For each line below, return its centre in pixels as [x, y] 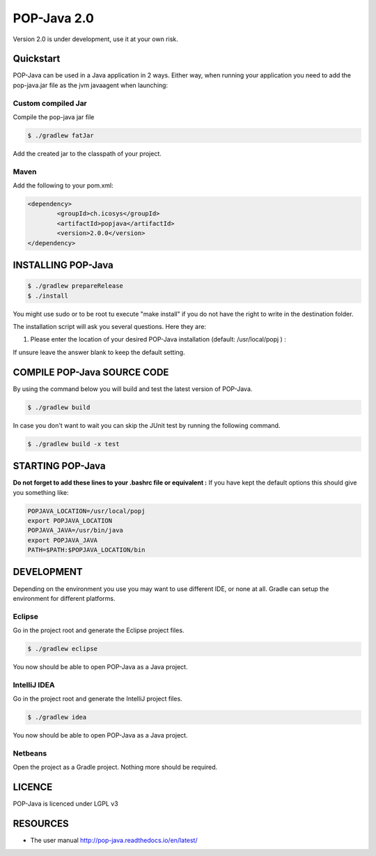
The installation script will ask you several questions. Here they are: [110, 327]
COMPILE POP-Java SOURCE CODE [91, 372]
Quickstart [37, 59]
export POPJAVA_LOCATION [70, 520]
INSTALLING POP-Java [63, 265]
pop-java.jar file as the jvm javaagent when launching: [91, 85]
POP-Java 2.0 [53, 18]
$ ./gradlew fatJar [61, 135]
